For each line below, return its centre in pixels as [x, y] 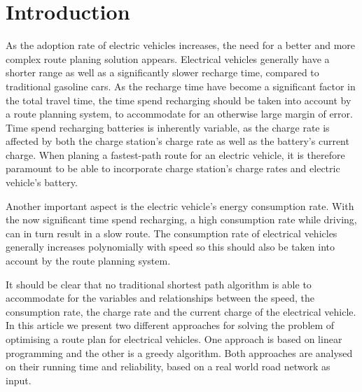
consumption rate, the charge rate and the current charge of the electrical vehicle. [181, 311]
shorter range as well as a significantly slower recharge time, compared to [162, 72]
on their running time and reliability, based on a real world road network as [168, 366]
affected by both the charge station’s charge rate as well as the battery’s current [177, 141]
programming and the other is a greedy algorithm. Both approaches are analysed [179, 352]
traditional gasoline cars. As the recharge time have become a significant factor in [181, 86]
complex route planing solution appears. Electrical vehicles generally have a [168, 58]
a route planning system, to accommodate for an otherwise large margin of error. [179, 114]
